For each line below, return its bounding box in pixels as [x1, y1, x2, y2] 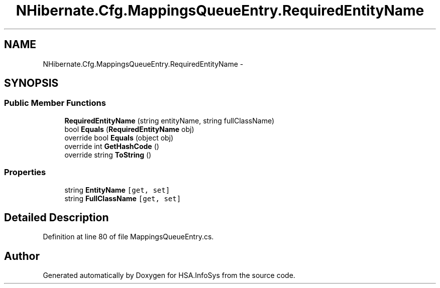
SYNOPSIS [4, 77, 59, 90]
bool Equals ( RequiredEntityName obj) [64, 124, 194, 133]
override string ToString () [64, 150, 152, 159]
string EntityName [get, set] [64, 185, 170, 194]
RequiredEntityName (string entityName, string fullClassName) [64, 116, 275, 125]
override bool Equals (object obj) [64, 133, 174, 142]
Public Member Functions [4, 98, 106, 108]
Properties [4, 167, 46, 178]
